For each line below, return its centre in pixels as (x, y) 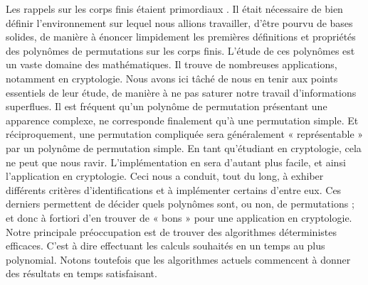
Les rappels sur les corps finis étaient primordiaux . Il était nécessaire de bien (174, 9)
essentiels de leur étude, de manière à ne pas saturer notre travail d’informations (181, 92)
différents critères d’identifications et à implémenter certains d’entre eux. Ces (174, 189)
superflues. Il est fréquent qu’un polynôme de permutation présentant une (167, 106)
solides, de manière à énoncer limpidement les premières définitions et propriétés (181, 37)
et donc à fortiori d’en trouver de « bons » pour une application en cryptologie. (179, 217)
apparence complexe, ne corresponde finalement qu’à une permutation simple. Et (182, 120)
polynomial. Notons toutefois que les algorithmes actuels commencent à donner (178, 259)
